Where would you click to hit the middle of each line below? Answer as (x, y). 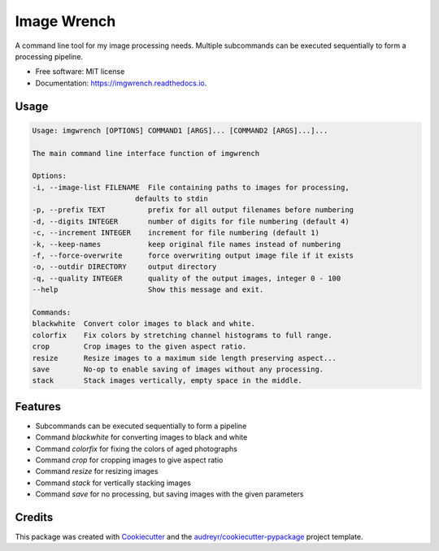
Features (38, 406)
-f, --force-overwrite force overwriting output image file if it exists (193, 256)
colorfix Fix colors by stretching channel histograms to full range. (182, 335)
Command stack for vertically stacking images (113, 483)
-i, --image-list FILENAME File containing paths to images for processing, (191, 187)
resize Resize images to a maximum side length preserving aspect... (185, 358)
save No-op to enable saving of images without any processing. (178, 369)
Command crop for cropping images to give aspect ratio (129, 460)
